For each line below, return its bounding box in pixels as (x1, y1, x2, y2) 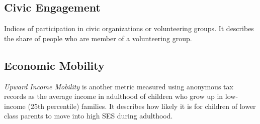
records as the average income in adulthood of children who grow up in (4, 91, 223, 101)
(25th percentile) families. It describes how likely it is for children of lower (28, 100, 256, 111)
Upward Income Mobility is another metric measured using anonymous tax (4, 81, 233, 91)
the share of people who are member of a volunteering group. (4, 33, 192, 43)
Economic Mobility (4, 57, 105, 73)
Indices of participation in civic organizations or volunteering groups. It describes (4, 23, 254, 34)
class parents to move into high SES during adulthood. (4, 110, 173, 121)
